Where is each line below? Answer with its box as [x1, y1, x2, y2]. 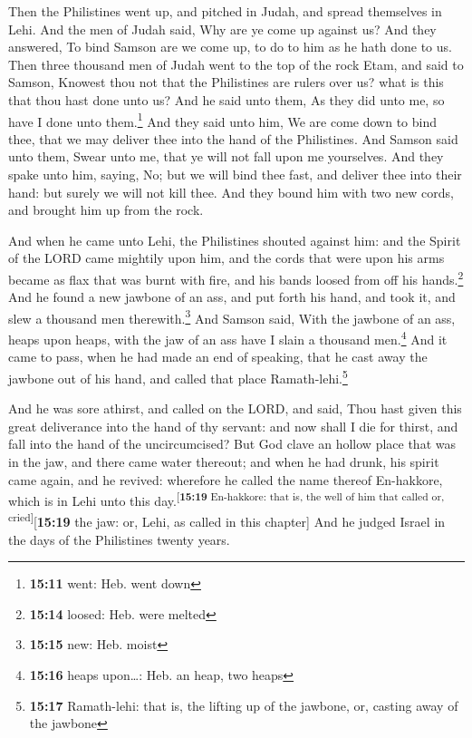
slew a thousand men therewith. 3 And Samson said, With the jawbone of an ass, [8, 306, 456, 327]
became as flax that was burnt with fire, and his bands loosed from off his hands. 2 [8, 267, 464, 288]
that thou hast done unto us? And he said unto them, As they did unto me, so [8, 90, 445, 109]
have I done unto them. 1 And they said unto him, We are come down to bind [8, 109, 438, 131]
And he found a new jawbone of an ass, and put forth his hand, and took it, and [8, 287, 456, 306]
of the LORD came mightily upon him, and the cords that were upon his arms [8, 248, 445, 267]
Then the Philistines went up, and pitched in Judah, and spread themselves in [8, 2, 442, 20]
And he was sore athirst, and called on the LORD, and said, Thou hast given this [8, 399, 462, 418]
